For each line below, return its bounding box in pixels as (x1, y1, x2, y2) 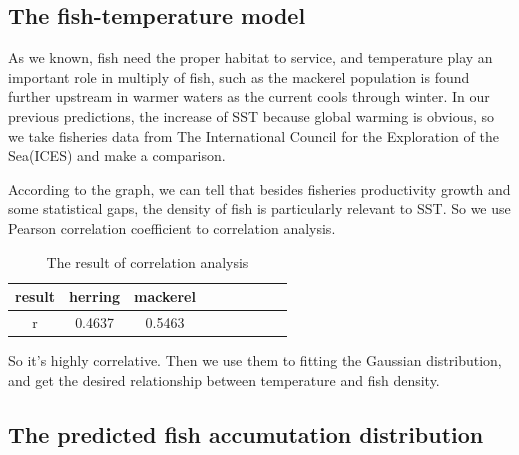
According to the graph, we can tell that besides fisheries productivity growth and (8, 178, 511, 199)
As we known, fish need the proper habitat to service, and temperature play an (8, 47, 493, 68)
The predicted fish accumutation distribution (8, 418, 484, 449)
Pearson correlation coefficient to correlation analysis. (8, 217, 336, 238)
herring (69, 286, 121, 307)
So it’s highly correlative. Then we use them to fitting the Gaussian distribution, (8, 350, 502, 371)
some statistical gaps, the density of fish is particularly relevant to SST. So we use (8, 198, 511, 219)
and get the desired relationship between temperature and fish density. (8, 369, 440, 390)
